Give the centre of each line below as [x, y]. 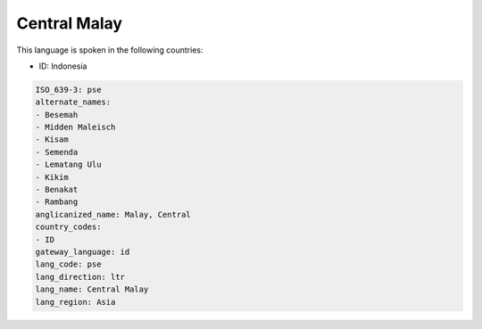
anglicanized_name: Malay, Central [113, 214]
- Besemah [57, 115]
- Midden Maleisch [75, 127]
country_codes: [68, 227]
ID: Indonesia [63, 66]
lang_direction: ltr [80, 277]
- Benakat [57, 190]
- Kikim [52, 177]
